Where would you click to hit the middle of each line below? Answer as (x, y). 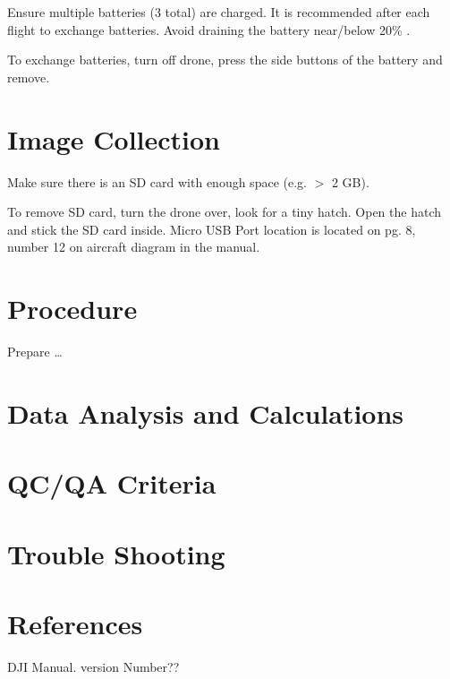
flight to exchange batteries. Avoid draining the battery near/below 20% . (209, 29)
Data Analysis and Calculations (206, 413)
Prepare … (35, 351)
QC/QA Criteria (112, 483)
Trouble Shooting (116, 553)
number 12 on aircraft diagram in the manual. (134, 247)
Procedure (72, 309)
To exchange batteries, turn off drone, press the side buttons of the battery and (225, 60)
